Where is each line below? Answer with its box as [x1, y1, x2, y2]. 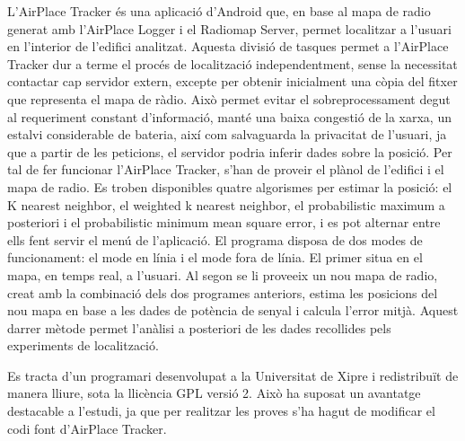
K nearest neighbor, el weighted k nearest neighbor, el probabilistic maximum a [7, 195, 445, 214]
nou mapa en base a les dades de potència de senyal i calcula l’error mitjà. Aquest [7, 301, 459, 320]
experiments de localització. [7, 336, 159, 355]
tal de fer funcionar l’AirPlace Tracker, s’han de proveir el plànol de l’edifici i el [7, 160, 444, 179]
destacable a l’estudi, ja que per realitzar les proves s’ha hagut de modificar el [7, 401, 435, 420]
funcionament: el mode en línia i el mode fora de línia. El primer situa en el [7, 248, 423, 267]
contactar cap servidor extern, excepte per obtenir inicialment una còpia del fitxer [7, 72, 458, 91]
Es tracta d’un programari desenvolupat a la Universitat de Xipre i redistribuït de [7, 366, 459, 384]
